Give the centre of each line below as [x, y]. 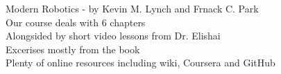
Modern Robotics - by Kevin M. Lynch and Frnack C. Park [132, 8]
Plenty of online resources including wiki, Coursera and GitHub [140, 63]
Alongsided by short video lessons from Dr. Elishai [113, 36]
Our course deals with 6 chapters [76, 22]
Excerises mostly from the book [73, 49]
